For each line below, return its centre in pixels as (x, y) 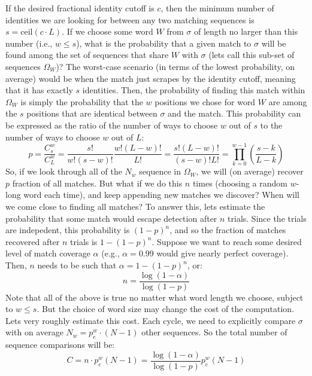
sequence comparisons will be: (60, 345)
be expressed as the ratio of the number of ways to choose (112, 125)
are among (288, 101)
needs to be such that (77, 265)
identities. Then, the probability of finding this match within (194, 90)
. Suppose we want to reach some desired (227, 241)
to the (271, 125)
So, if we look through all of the (64, 171)
